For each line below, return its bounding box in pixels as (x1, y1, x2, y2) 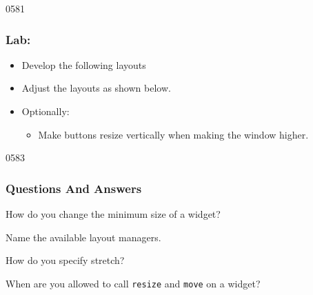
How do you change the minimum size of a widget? (6, 207, 221, 221)
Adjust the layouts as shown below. (21, 81, 171, 95)
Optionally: (21, 104, 70, 118)
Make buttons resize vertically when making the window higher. (38, 127, 309, 141)
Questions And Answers (6, 179, 142, 196)
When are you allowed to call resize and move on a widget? (6, 276, 261, 290)
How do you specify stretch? (6, 253, 125, 267)
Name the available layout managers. (6, 230, 161, 244)
